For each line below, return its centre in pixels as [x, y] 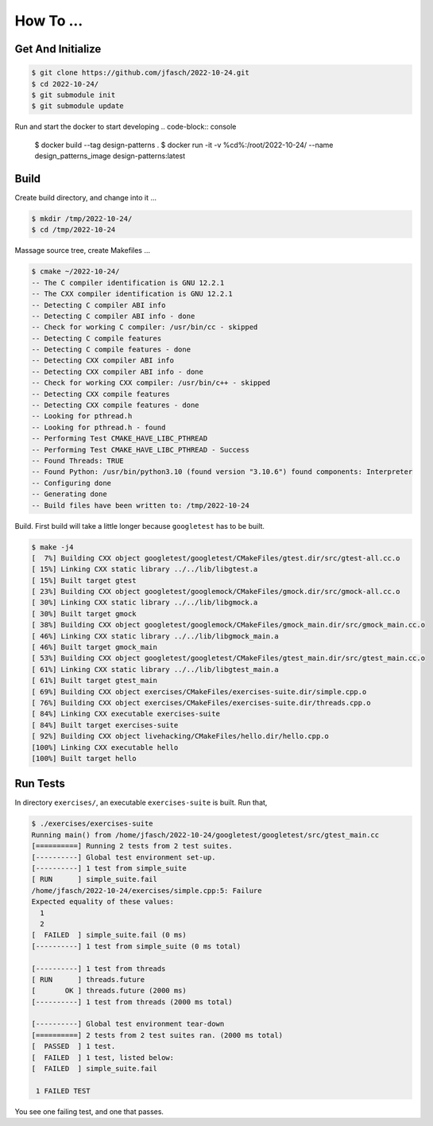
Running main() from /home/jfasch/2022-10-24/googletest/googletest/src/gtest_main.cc [205, 835]
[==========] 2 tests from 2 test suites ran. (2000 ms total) [157, 1035]
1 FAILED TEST [63, 1091]
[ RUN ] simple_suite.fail [95, 879]
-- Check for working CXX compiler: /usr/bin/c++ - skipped [151, 383]
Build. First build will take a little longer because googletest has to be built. [140, 526]
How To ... [49, 21]
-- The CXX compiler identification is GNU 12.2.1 [132, 294]
